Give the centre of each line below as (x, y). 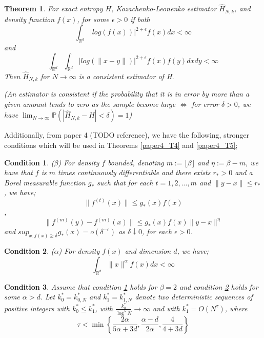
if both (140, 19)
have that (18, 172)
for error (205, 104)
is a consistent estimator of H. (126, 76)
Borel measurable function (45, 182)
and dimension (148, 251)
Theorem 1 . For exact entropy (54, 8)
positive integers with (37, 308)
